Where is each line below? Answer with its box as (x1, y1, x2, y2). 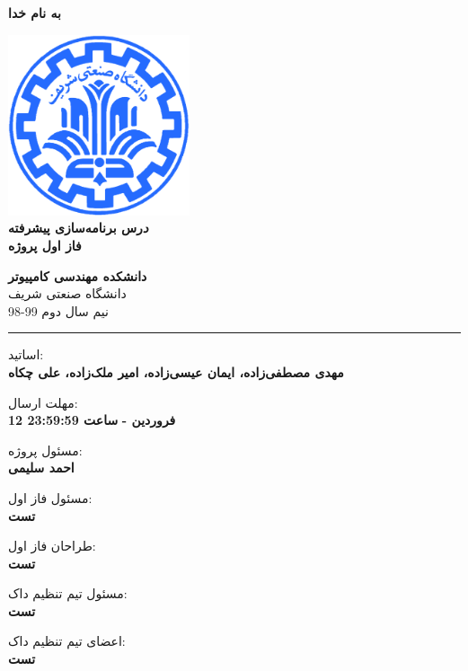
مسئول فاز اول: (8, 488, 93, 507)
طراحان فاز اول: (8, 536, 96, 555)
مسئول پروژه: (8, 440, 83, 459)
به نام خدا (8, 4, 61, 22)
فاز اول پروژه (8, 235, 82, 254)
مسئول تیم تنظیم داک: (8, 584, 128, 603)
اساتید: (8, 345, 44, 364)
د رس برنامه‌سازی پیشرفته (8, 218, 149, 237)
